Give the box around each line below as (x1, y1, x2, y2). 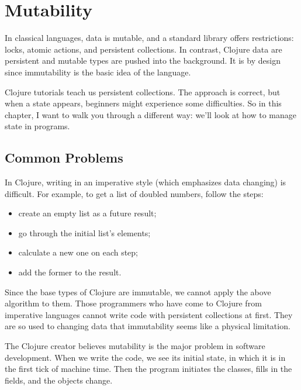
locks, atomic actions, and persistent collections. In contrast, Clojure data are (5, 43, 282, 55)
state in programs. (5, 120, 70, 132)
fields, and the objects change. (5, 374, 113, 386)
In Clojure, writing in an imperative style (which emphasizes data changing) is (5, 176, 286, 188)
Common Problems (5, 149, 123, 167)
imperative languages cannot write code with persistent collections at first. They (5, 308, 293, 320)
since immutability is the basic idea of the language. (5, 65, 191, 78)
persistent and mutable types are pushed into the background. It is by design (5, 54, 281, 67)
